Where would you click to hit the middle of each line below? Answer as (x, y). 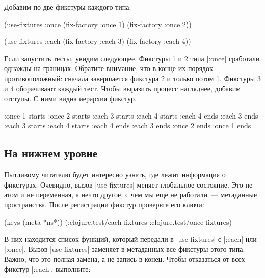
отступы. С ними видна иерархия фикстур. (70, 98)
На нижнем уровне (51, 153)
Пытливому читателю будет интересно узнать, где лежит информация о (115, 175)
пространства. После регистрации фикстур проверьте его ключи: (104, 204)
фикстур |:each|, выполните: (47, 269)
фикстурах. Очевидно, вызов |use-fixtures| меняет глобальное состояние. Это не (128, 184)
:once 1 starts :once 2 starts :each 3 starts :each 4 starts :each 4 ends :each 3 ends (131, 115)
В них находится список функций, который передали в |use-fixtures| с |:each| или (130, 239)
